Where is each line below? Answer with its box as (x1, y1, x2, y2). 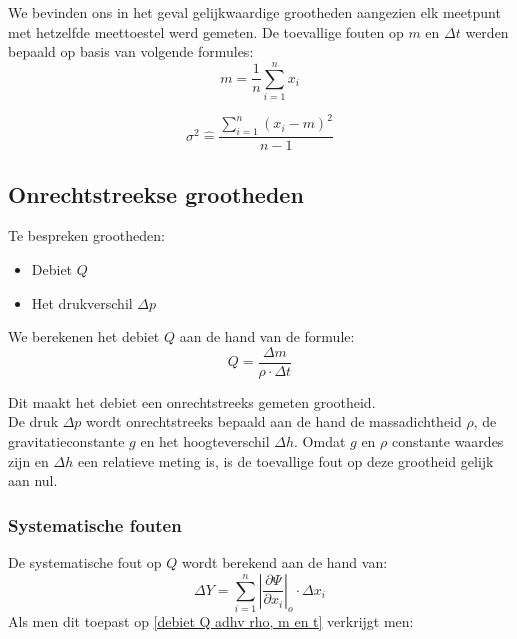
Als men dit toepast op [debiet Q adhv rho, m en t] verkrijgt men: (8, 611, 414, 632)
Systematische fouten (8, 512, 182, 537)
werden (465, 21, 509, 42)
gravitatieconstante (8, 431, 125, 452)
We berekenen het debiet (8, 326, 160, 347)
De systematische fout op (8, 552, 162, 573)
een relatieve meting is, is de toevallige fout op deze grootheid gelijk (77, 450, 494, 471)
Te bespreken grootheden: (8, 225, 165, 246)
